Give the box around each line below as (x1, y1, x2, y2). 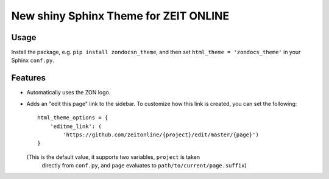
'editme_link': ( (49, 122, 102, 130)
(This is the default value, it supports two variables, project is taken (26, 153, 200, 161)
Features (11, 73, 46, 83)
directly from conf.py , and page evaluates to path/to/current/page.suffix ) (41, 162, 247, 169)
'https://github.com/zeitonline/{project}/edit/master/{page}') (63, 131, 259, 138)
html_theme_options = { (37, 114, 108, 121)
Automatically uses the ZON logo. (26, 89, 111, 96)
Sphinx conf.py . (11, 57, 55, 64)
